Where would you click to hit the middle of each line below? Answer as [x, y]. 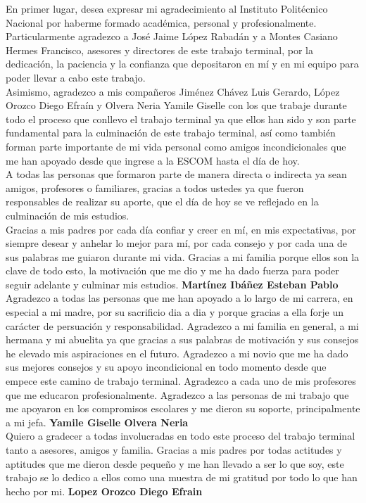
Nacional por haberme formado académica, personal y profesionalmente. [161, 22]
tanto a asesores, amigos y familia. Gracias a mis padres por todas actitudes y [174, 450]
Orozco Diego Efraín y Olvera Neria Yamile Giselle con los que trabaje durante [176, 105]
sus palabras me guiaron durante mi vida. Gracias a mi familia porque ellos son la [183, 256]
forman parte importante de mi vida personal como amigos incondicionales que [176, 146]
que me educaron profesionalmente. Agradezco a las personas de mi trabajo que [177, 394]
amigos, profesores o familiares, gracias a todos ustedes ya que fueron [155, 187]
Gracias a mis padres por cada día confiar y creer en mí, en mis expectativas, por [181, 229]
